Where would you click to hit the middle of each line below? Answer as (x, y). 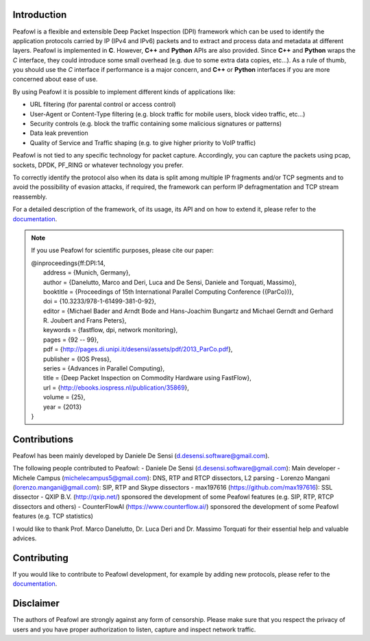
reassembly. (30, 197)
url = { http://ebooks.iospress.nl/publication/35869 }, (116, 388)
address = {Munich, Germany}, (87, 273)
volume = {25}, (64, 397)
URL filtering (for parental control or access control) (103, 104)
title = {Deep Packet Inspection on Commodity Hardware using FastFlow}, (147, 378)
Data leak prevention (59, 133)
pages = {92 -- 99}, (71, 340)
